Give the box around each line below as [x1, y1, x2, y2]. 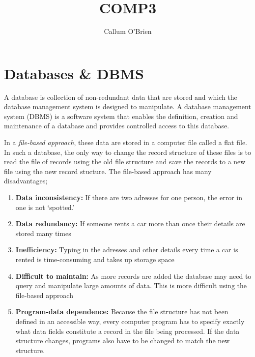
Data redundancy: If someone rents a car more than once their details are [15, 218, 245, 229]
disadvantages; [4, 176, 48, 186]
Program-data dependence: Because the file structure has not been [15, 306, 228, 317]
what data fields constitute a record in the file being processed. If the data [15, 326, 240, 336]
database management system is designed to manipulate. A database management [4, 101, 251, 112]
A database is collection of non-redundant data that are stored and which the [4, 91, 237, 102]
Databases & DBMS [4, 63, 144, 83]
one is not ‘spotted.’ [15, 202, 75, 212]
